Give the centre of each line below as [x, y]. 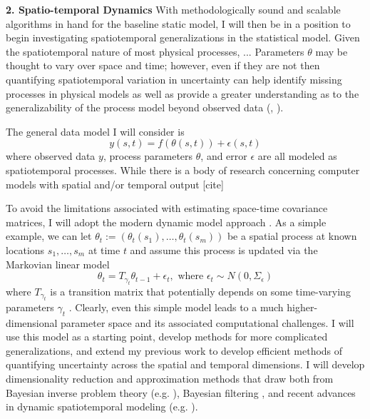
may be [332, 51]
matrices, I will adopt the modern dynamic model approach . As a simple [166, 222]
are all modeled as [297, 156]
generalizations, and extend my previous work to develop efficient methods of [174, 350]
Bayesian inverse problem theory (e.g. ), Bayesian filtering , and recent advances [181, 392]
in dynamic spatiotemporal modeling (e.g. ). [102, 407]
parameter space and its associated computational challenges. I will [207, 322]
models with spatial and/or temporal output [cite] [115, 184]
